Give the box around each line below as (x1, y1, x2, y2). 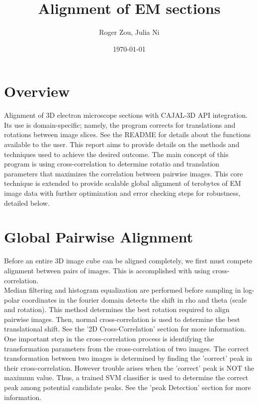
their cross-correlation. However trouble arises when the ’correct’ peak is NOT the (4, 362, 255, 373)
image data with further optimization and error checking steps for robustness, (4, 188, 241, 198)
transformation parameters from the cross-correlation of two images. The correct (4, 343, 249, 353)
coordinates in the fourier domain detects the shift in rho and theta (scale (22, 294, 247, 305)
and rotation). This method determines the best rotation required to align (4, 304, 230, 315)
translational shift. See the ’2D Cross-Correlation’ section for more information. (4, 323, 246, 334)
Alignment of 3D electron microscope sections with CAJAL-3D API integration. (4, 110, 248, 120)
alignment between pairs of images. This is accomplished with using (4, 265, 210, 275)
